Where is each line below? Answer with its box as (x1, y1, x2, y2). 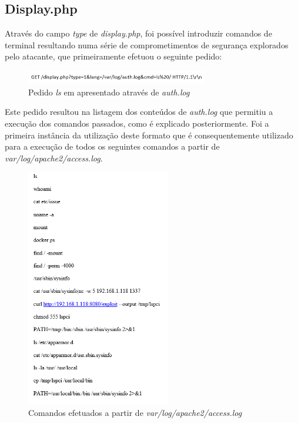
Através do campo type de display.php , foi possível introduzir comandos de (5, 27, 272, 39)
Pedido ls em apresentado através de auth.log (28, 85, 190, 98)
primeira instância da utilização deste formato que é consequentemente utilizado (5, 128, 293, 141)
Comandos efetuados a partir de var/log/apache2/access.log (28, 407, 242, 419)
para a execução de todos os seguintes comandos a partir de (5, 140, 220, 153)
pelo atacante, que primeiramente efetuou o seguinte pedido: (5, 50, 222, 62)
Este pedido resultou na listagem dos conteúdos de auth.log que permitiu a (5, 105, 273, 118)
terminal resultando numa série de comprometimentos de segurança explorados (5, 38, 289, 51)
